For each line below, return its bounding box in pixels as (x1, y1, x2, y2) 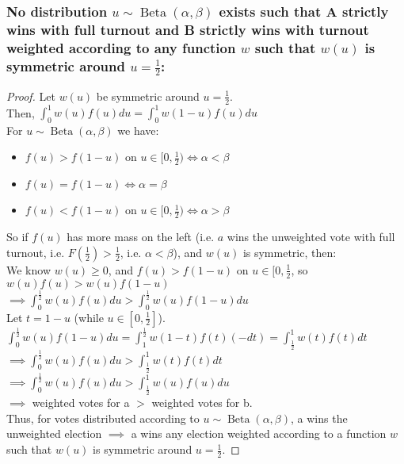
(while (74, 309, 104, 325)
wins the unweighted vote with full (227, 228, 395, 245)
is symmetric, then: (242, 244, 337, 260)
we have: (117, 121, 159, 138)
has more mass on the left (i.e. (67, 228, 215, 245)
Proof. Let (6, 87, 55, 104)
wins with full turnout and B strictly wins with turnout (6, 19, 369, 39)
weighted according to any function (6, 37, 236, 57)
